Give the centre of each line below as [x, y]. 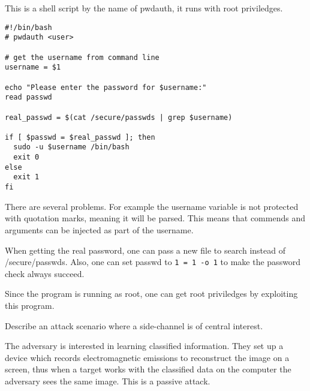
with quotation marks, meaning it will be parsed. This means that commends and [155, 218]
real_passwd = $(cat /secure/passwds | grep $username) [119, 117]
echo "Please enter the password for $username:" [106, 87]
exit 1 [26, 177]
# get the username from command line [82, 57]
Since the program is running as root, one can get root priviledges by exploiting [151, 294]
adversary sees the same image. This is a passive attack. [108, 381]
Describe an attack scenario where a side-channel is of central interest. [134, 325]
